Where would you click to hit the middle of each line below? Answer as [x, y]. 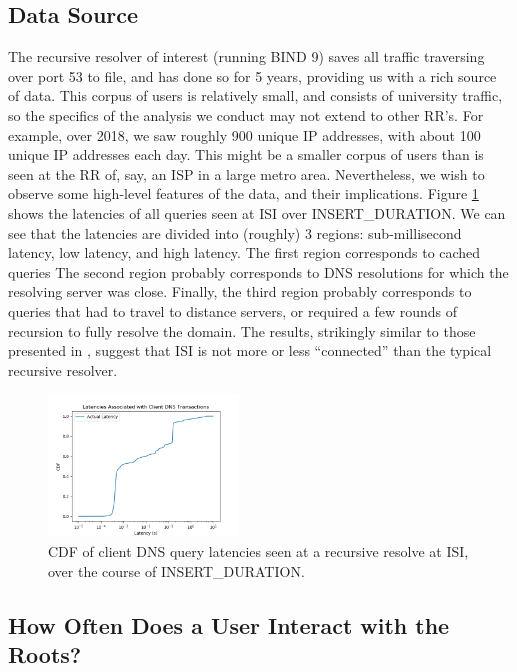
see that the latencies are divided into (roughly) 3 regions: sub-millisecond [235, 232]
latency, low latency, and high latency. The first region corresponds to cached [244, 252]
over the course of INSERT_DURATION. [176, 570]
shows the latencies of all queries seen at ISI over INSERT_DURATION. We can [257, 212]
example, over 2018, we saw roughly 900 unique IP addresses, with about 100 [244, 134]
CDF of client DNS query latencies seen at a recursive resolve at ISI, [258, 550]
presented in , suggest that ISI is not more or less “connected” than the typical [250, 350]
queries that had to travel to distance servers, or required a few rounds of [233, 310]
